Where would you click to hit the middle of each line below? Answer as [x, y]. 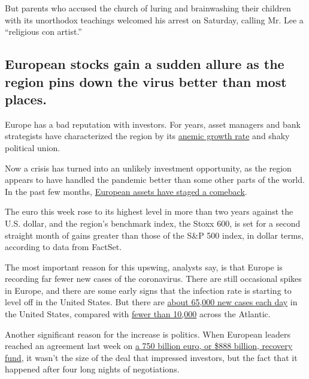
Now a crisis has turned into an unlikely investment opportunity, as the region [148, 168]
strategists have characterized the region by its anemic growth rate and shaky [147, 136]
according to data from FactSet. [63, 247]
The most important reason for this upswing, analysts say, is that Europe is [144, 267]
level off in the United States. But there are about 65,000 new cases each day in [151, 302]
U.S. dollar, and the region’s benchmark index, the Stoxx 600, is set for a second [153, 223]
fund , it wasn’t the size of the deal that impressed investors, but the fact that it [151, 357]
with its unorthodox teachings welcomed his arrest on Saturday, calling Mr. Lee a [154, 19]
